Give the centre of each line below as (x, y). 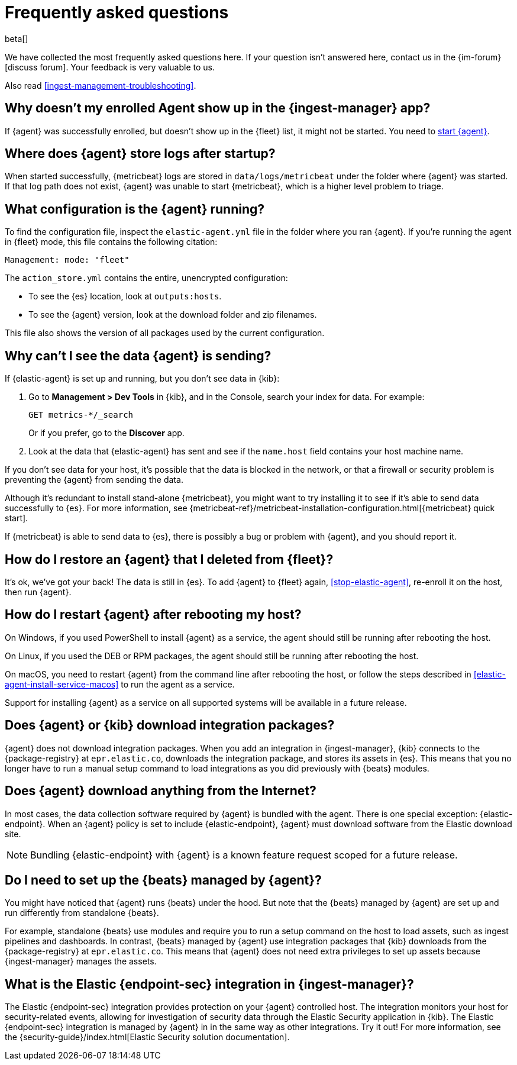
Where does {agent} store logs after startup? (140, 154)
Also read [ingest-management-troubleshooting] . (101, 85)
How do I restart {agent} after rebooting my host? (153, 615)
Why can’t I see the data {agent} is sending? (138, 356)
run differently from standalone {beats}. (82, 913)
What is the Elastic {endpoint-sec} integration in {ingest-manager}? (209, 984)
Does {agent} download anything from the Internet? (161, 791)
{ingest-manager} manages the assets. (81, 961)
